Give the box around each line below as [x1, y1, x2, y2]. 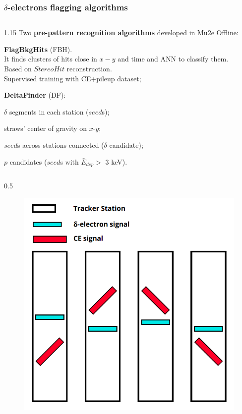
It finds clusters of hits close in [4, 54, 97, 64]
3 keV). [105, 156, 127, 167]
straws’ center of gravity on [4, 123, 87, 133]
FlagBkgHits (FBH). [4, 44, 72, 54]
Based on [4, 63, 32, 73]
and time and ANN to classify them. [118, 54, 229, 64]
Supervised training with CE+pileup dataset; [4, 73, 141, 83]
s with [60, 156, 79, 167]
